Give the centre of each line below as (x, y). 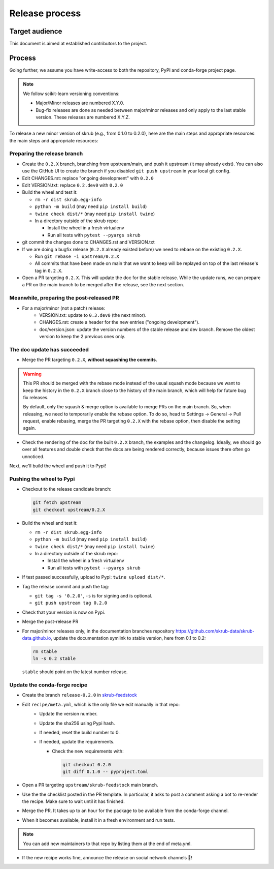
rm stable (45, 651)
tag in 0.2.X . (49, 271)
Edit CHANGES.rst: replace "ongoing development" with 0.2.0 (88, 178)
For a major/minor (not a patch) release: (64, 308)
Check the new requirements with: (88, 751)
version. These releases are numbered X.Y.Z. (83, 117)
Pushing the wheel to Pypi (42, 479)
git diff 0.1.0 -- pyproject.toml (106, 772)
